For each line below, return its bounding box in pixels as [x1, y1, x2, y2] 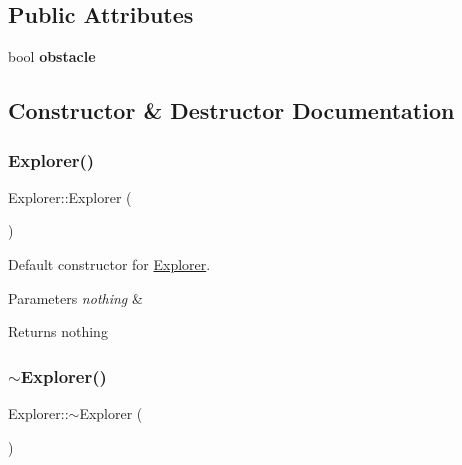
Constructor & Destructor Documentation [8, 95, 455, 126]
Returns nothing [8, 321, 108, 342]
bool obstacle [8, 46, 96, 67]
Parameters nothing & [8, 287, 143, 308]
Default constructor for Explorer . [8, 253, 211, 274]
